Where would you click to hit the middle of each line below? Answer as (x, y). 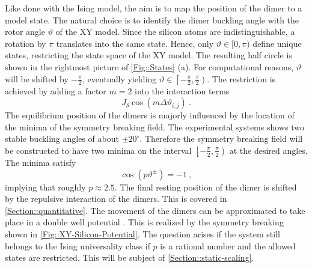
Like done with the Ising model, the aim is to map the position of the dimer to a (154, 8)
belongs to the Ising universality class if (78, 245)
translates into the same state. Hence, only (135, 43)
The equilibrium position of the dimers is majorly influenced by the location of (150, 115)
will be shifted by (37, 78)
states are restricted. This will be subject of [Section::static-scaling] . (130, 257)
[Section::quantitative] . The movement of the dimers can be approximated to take (155, 210)
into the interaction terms (182, 90)
